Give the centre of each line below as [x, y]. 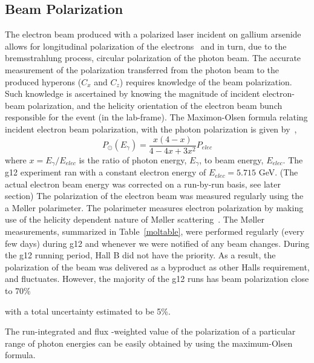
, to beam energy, [231, 159]
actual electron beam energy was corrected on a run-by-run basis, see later [143, 184]
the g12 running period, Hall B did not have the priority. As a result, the [140, 255]
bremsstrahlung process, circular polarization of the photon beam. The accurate [153, 58]
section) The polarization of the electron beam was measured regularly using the [154, 196]
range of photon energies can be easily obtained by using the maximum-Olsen [149, 343]
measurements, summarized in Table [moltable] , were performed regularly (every [155, 231]
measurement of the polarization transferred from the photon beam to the [142, 69]
